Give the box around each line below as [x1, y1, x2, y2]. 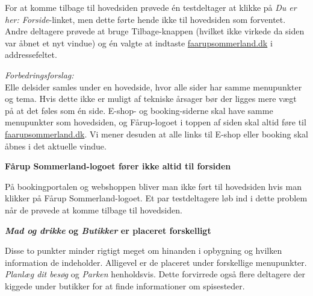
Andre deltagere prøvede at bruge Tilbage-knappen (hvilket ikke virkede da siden [5, 25, 305, 37]
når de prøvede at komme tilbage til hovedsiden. [5, 203, 182, 216]
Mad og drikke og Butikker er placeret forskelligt [5, 224, 211, 236]
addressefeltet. [5, 48, 57, 61]
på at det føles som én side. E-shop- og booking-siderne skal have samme [5, 104, 273, 116]
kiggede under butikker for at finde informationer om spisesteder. [5, 279, 245, 292]
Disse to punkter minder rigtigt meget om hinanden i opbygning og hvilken [5, 244, 282, 257]
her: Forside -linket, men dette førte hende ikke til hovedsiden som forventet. [5, 13, 286, 25]
